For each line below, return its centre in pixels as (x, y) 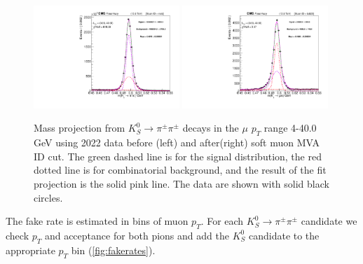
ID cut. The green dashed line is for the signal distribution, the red (178, 156)
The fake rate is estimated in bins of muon (97, 221)
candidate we (329, 221)
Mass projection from (80, 128)
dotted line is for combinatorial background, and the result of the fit (180, 170)
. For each (222, 221)
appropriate (30, 250)
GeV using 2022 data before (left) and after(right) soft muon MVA (177, 143)
